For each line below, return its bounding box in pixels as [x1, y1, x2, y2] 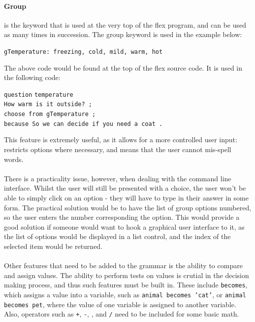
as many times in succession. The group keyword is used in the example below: [4, 29, 242, 40]
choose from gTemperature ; [4, 111, 96, 118]
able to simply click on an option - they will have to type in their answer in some [4, 193, 249, 203]
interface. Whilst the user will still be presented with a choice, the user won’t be [4, 183, 246, 193]
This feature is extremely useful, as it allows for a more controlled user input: [4, 134, 237, 145]
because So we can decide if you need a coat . [4, 120, 163, 127]
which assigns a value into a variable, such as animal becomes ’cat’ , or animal [4, 289, 246, 300]
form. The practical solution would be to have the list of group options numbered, [4, 202, 252, 212]
